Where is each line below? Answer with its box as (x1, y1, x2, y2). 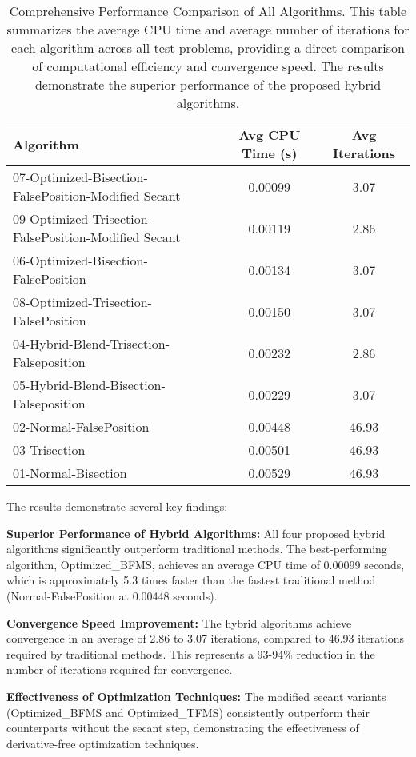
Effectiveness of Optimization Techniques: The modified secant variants (6, 687, 386, 704)
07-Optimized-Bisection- (13, 168, 148, 186)
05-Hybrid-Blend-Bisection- (13, 376, 166, 394)
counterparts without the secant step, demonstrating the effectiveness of (6, 719, 359, 736)
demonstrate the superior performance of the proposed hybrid (34, 75, 382, 94)
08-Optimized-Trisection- (13, 293, 152, 311)
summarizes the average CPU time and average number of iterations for (6, 20, 410, 38)
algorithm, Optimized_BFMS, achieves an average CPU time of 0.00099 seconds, (6, 556, 405, 572)
